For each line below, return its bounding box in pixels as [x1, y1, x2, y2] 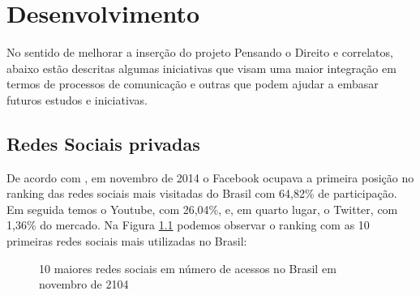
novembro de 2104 [39, 276, 129, 293]
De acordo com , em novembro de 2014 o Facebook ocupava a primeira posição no [6, 169, 414, 186]
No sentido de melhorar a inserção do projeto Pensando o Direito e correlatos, [6, 44, 393, 61]
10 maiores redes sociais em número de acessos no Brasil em [39, 259, 336, 276]
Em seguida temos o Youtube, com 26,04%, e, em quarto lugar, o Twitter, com [6, 200, 398, 217]
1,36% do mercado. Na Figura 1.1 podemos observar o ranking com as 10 [6, 216, 370, 233]
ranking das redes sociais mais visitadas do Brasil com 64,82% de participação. [6, 185, 397, 202]
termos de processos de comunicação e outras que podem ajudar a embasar [6, 75, 379, 92]
